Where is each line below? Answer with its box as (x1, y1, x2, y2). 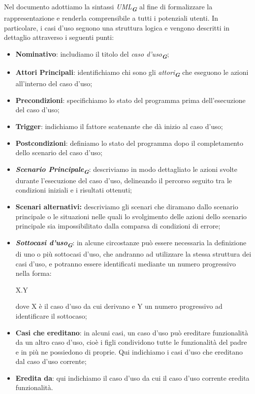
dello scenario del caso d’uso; (15, 147, 102, 158)
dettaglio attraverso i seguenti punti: (4, 32, 114, 42)
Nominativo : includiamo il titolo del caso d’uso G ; (15, 48, 169, 61)
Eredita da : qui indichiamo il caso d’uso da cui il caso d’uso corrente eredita (15, 372, 250, 383)
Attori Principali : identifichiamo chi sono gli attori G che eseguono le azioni (15, 67, 249, 79)
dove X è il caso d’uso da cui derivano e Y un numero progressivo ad (15, 301, 223, 311)
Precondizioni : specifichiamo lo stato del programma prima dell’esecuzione (15, 95, 246, 105)
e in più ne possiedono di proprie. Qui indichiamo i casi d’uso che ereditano (15, 346, 243, 357)
